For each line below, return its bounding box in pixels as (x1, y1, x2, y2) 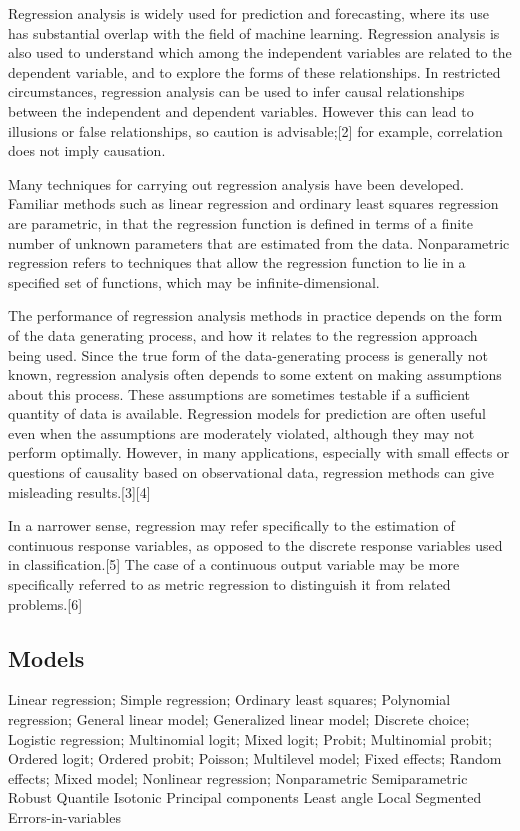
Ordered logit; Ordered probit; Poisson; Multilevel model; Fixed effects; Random (8, 748, 502, 769)
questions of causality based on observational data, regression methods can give (8, 462, 495, 483)
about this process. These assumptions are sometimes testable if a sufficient (8, 383, 471, 404)
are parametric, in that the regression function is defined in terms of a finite (8, 212, 473, 233)
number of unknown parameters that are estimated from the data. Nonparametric (8, 232, 510, 253)
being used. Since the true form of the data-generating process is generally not (8, 344, 489, 365)
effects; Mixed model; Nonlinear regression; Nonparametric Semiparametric (8, 767, 468, 788)
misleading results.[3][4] (8, 481, 151, 502)
